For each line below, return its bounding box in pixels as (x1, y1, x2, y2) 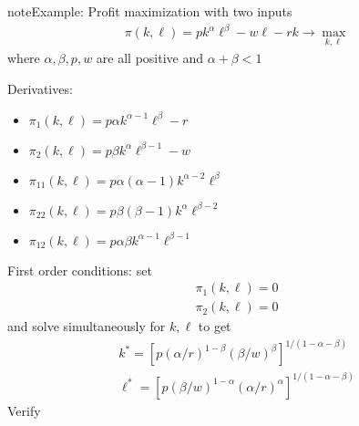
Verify (7, 400, 41, 420)
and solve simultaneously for (7, 317, 166, 336)
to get (198, 317, 231, 336)
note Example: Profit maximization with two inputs (7, 2, 292, 20)
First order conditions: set (7, 260, 152, 279)
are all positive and (96, 48, 204, 68)
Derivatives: (7, 78, 73, 98)
